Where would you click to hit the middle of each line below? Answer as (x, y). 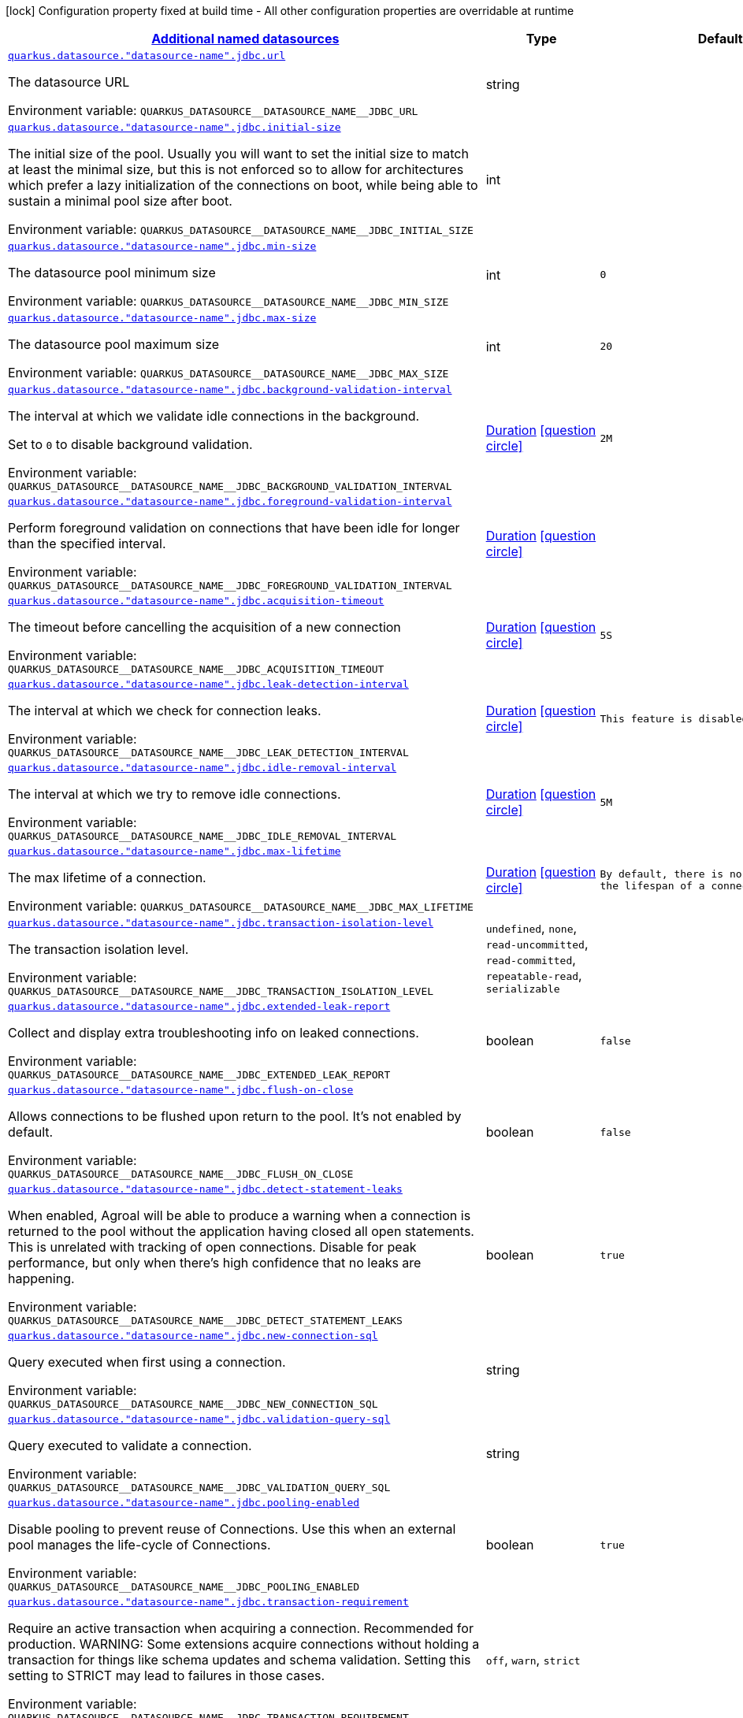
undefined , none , (531, 928)
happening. (41, 1278)
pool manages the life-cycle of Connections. (139, 1545)
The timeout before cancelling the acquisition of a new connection (204, 627)
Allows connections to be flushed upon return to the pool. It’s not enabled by (235, 1116)
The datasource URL (69, 82)
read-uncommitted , (537, 943)
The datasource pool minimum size (112, 273)
